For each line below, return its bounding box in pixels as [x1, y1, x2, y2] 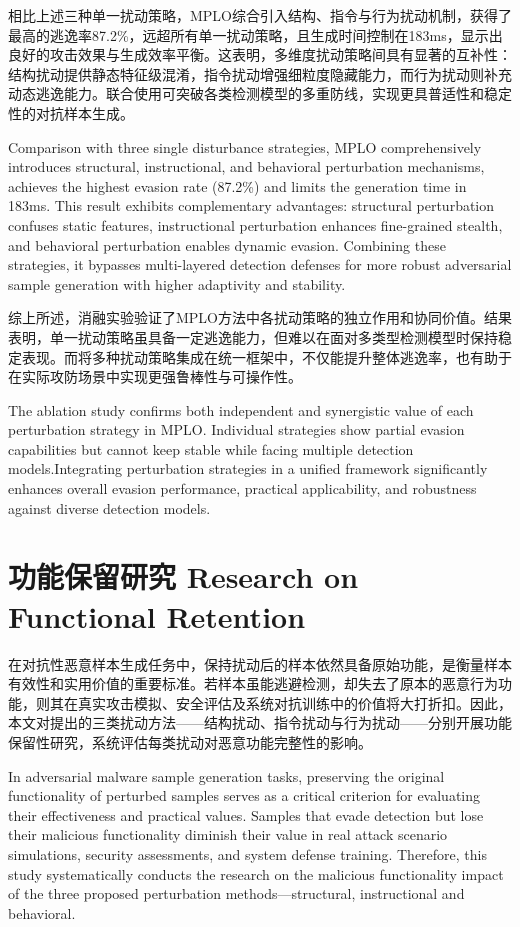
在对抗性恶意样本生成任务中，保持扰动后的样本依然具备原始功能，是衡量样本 [8, 653, 512, 674]
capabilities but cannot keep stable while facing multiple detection [8, 438, 414, 459]
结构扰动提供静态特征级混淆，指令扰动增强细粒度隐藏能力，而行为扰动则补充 [8, 63, 512, 84]
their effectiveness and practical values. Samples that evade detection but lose [8, 804, 484, 825]
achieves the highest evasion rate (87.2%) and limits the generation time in [8, 175, 467, 196]
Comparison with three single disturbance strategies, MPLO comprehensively [8, 136, 482, 157]
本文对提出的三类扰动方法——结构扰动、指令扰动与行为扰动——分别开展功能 [8, 712, 512, 733]
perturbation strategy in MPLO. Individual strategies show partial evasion [8, 419, 465, 440]
